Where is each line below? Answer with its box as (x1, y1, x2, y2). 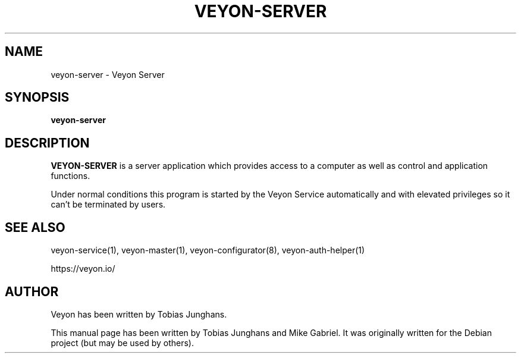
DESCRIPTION (5, 135, 90, 150)
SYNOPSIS (5, 90, 70, 105)
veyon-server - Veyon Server (51, 69, 165, 80)
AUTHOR (5, 284, 59, 299)
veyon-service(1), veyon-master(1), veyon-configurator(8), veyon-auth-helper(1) (51, 245, 365, 256)
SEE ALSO (5, 219, 65, 235)
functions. (51, 171, 90, 181)
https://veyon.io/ (51, 263, 115, 274)
